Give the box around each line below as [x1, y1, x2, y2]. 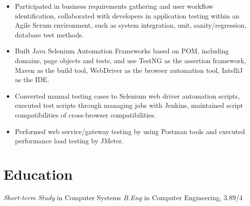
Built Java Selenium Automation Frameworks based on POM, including [15, 46, 229, 56]
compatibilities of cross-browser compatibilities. [15, 109, 156, 120]
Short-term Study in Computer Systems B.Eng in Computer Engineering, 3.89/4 [3, 192, 243, 202]
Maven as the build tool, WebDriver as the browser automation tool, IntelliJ [15, 65, 243, 75]
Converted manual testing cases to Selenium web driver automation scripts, [15, 90, 240, 101]
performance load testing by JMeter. [15, 136, 124, 146]
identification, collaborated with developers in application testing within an [15, 10, 239, 20]
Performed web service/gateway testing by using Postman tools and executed [15, 126, 245, 136]
